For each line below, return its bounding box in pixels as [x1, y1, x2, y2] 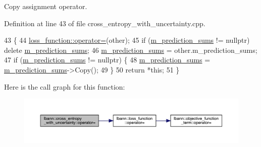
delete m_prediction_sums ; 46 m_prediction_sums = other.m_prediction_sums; [4, 44, 257, 55]
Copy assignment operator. [4, 1, 87, 11]
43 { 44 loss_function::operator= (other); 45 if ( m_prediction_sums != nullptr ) [4, 35, 250, 45]
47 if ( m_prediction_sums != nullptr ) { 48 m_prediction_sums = [4, 54, 211, 65]
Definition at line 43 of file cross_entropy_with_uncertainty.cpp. [4, 18, 205, 28]
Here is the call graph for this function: [4, 81, 125, 92]
